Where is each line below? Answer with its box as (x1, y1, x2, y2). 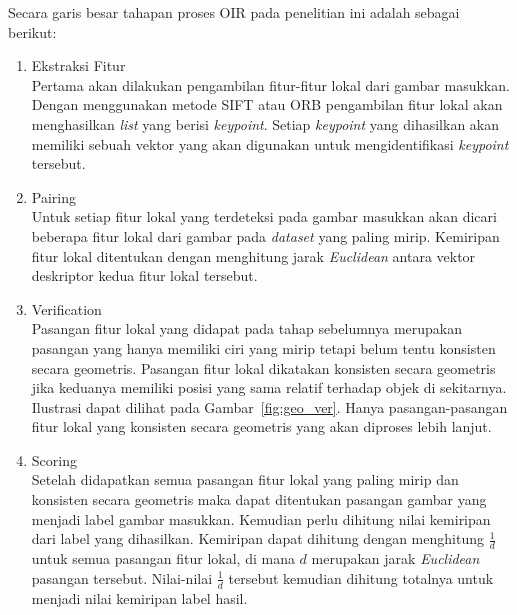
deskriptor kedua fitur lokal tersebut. (31, 265, 258, 286)
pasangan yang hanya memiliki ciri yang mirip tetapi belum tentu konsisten (31, 337, 496, 358)
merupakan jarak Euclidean (311, 548, 480, 569)
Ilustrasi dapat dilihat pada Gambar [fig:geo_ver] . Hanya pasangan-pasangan (31, 396, 508, 417)
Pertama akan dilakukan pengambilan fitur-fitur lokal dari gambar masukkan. (31, 74, 510, 95)
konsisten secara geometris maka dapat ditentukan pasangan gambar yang (31, 489, 487, 510)
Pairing (31, 186, 76, 207)
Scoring (31, 449, 77, 470)
